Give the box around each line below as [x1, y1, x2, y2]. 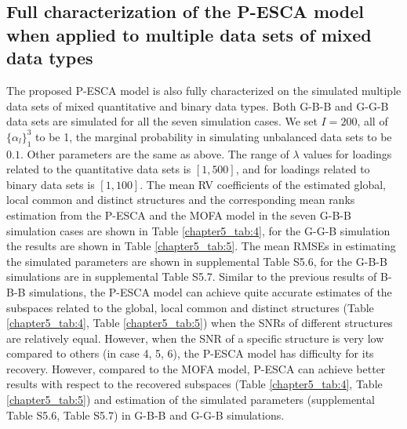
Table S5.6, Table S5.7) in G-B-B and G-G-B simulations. [6, 406, 285, 423]
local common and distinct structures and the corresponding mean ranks [6, 191, 355, 208]
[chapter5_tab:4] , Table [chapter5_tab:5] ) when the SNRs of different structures [6, 314, 393, 331]
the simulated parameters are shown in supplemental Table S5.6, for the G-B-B [6, 253, 387, 269]
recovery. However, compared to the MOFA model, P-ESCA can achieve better [6, 360, 386, 376]
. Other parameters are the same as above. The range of [20, 145, 289, 162]
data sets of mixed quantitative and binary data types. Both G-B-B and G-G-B [6, 97, 389, 114]
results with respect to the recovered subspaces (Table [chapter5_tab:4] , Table [6, 376, 383, 392]
